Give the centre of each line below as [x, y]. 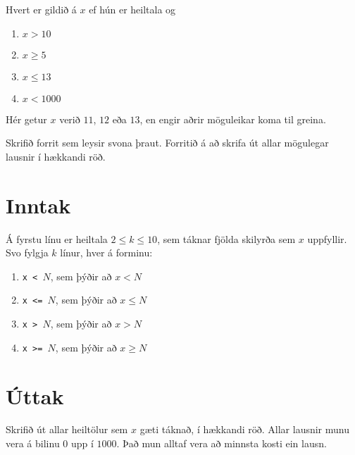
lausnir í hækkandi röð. [56, 156]
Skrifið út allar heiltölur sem [67, 429]
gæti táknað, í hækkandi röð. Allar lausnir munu [244, 429]
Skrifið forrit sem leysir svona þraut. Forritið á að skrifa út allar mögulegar [167, 143]
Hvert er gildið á [41, 9]
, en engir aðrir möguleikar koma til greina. [233, 119]
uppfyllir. [327, 238]
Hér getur [26, 119]
